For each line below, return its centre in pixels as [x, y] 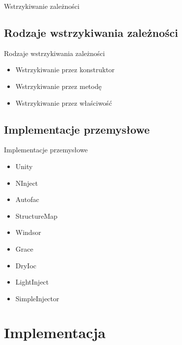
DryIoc [26, 265]
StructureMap [37, 216]
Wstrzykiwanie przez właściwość [64, 102]
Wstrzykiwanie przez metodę [58, 86]
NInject [27, 183]
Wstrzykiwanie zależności [42, 6]
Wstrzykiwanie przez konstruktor [65, 70]
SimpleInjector [37, 298]
